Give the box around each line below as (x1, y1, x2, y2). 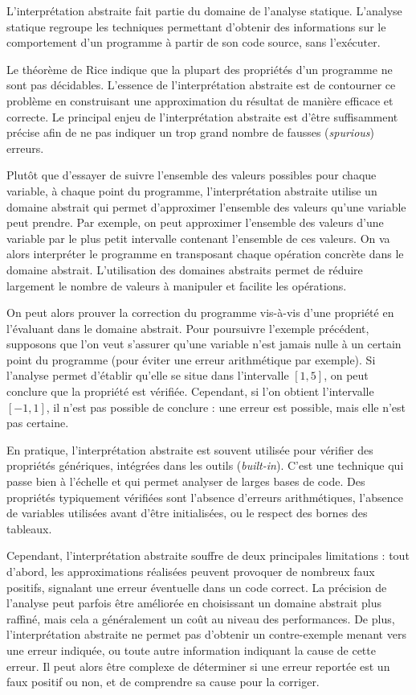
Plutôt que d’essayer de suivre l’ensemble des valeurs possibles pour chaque (6, 167, 377, 183)
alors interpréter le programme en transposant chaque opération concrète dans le (6, 245, 404, 262)
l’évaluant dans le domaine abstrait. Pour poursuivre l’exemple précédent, (6, 319, 369, 336)
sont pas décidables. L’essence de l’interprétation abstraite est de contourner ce (6, 76, 396, 93)
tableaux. (6, 520, 52, 537)
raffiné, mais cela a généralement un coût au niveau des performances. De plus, (6, 610, 395, 627)
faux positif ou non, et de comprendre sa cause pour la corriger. (6, 673, 320, 690)
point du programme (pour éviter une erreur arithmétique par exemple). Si (6, 351, 376, 368)
